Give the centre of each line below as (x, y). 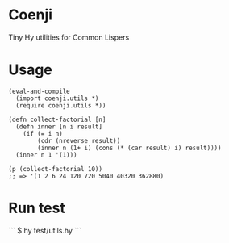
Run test (37, 208)
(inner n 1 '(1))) (47, 155)
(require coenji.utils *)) (61, 105)
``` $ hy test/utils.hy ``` (45, 230)
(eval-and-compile (39, 91)
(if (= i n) (43, 134)
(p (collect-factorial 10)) (56, 169)
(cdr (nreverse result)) (79, 140)
